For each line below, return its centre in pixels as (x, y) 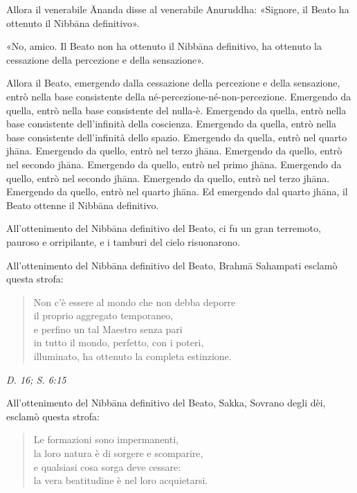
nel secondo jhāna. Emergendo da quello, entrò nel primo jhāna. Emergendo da (174, 164)
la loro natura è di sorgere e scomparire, (118, 453)
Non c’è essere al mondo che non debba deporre (135, 302)
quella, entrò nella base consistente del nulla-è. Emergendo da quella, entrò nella (176, 110)
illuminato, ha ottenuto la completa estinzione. (132, 356)
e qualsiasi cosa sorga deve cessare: (107, 466)
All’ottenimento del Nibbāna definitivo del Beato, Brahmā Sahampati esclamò (172, 265)
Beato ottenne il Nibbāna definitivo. (83, 205)
